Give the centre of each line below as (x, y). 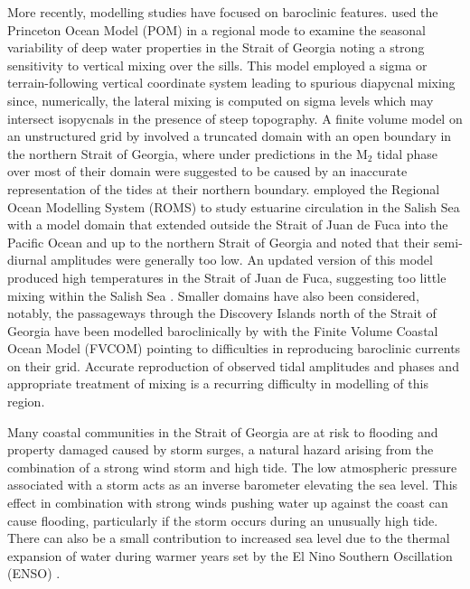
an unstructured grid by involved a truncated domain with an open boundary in (230, 136)
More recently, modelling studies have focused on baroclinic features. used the (223, 12)
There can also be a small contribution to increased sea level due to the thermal (229, 538)
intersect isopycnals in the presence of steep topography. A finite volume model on (235, 118)
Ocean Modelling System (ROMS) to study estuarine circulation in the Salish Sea (234, 206)
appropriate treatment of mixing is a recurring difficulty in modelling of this (218, 383)
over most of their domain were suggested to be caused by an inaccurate (207, 171)
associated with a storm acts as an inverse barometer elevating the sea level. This (233, 485)
